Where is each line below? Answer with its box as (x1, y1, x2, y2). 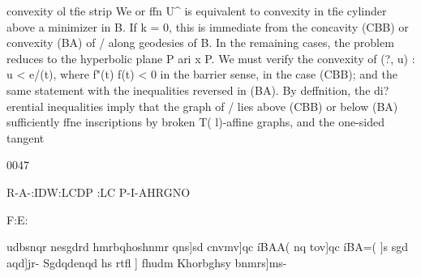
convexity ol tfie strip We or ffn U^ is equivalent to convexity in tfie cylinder (6, 2, 387, 19)
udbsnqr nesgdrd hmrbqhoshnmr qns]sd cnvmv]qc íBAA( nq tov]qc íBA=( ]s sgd (6, 238, 409, 255)
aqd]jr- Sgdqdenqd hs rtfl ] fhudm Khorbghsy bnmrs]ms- (6, 254, 287, 271)
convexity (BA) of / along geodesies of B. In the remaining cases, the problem (6, 34, 394, 51)
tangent (6, 129, 45, 146)
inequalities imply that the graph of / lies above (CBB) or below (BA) (47, 97, 398, 114)
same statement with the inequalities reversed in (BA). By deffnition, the (6, 81, 371, 98)
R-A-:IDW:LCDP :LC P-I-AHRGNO (6, 183, 191, 200)
